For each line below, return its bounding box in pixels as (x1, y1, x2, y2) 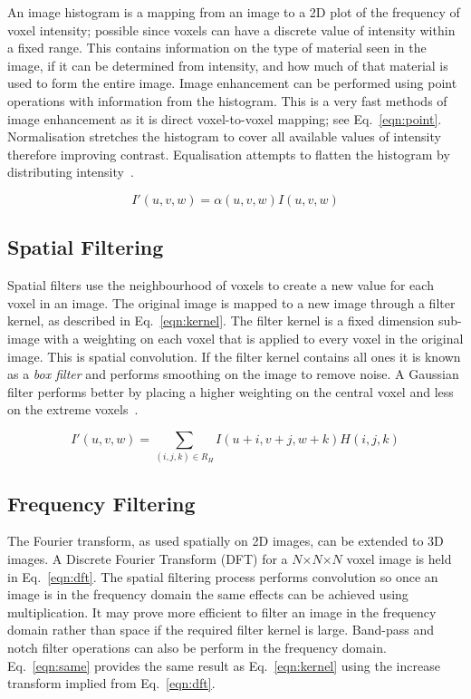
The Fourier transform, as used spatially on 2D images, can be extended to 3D (7, 531, 444, 550)
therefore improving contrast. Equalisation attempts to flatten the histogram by (7, 144, 450, 163)
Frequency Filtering (7, 489, 196, 517)
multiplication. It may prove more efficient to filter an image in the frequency (7, 602, 437, 621)
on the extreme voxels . (7, 400, 139, 419)
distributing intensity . (7, 162, 134, 181)
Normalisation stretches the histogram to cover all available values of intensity (7, 127, 441, 146)
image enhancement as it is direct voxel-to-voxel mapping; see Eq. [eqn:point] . (7, 109, 442, 128)
